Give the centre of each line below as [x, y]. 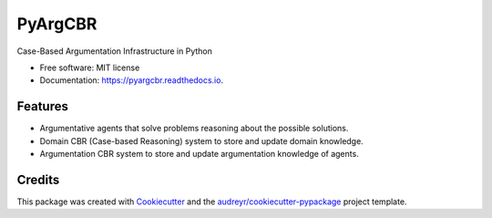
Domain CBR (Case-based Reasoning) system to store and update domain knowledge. [201, 140]
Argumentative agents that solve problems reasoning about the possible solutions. [194, 129]
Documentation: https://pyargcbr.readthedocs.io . [131, 80]
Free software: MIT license [90, 67]
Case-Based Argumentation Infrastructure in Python [115, 51]
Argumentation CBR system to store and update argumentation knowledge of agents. [199, 154]
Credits [38, 179]
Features [42, 106]
